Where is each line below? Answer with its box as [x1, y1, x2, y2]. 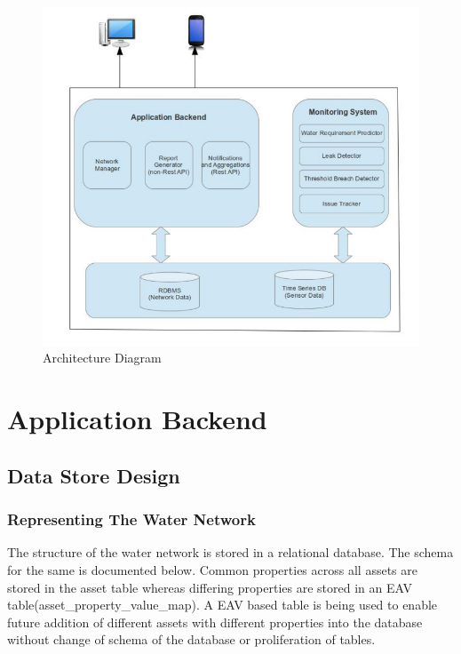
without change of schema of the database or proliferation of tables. [7, 630, 376, 649]
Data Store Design [7, 461, 180, 489]
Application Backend [7, 401, 267, 437]
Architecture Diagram [43, 348, 162, 367]
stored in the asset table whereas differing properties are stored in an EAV [7, 578, 412, 596]
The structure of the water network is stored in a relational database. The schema [7, 543, 454, 562]
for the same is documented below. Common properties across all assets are [7, 560, 417, 578]
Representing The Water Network [7, 508, 256, 530]
